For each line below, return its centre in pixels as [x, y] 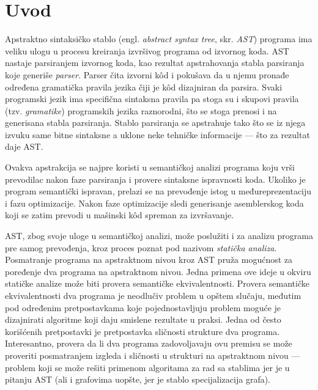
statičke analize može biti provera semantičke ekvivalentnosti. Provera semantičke [157, 283]
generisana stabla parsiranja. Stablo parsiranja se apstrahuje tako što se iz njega [155, 123]
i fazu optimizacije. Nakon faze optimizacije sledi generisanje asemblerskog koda [154, 203]
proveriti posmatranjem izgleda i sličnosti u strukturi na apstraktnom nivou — [153, 355]
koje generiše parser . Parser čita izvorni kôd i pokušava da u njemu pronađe [147, 74]
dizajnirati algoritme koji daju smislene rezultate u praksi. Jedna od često [143, 319]
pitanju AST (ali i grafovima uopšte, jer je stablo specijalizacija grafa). [138, 379]
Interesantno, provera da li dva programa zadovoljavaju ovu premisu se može [149, 343]
